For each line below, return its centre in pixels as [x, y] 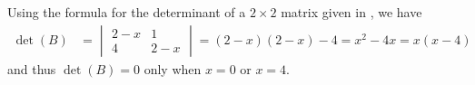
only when [173, 68]
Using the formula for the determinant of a [127, 12]
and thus [32, 68]
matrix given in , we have [351, 12]
